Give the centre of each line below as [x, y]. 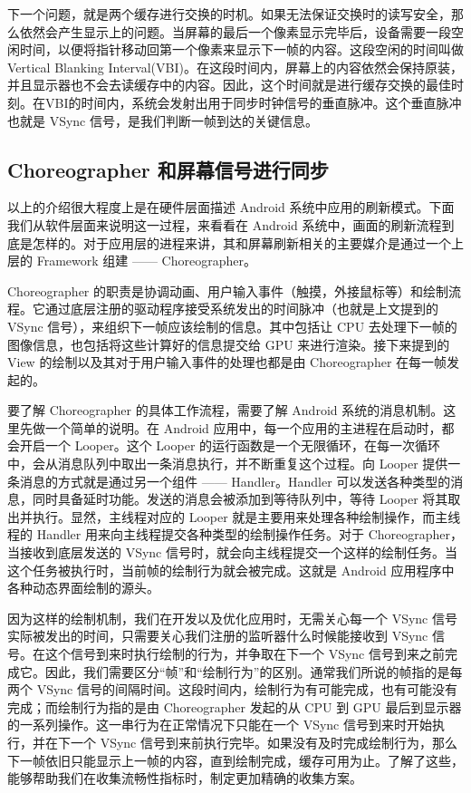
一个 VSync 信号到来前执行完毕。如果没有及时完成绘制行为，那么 [264, 742]
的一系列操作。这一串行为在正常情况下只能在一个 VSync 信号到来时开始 [220, 725]
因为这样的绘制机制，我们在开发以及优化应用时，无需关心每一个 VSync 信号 [232, 618]
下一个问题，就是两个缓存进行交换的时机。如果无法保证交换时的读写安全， [229, 14]
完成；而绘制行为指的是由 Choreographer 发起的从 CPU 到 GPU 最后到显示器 [235, 706]
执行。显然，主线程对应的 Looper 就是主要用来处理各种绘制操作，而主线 [246, 516]
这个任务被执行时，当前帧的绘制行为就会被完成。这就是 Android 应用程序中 [231, 570]
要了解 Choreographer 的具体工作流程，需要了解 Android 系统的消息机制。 [226, 410]
